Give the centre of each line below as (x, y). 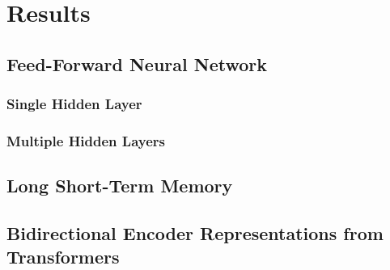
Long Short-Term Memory (120, 186)
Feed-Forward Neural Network (137, 63)
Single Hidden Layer (74, 104)
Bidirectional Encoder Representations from (195, 233)
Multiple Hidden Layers (86, 140)
